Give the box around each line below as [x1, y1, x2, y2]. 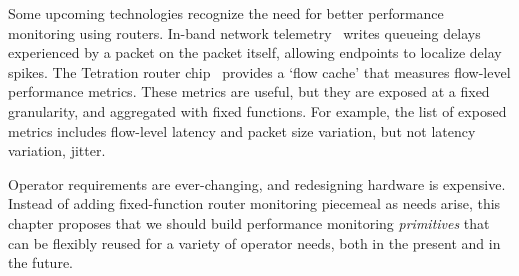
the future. [8, 252, 74, 273]
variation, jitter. [8, 140, 106, 161]
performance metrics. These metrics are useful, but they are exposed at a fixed [8, 81, 490, 102]
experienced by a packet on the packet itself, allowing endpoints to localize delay [8, 42, 502, 63]
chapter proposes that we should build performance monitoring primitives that [8, 212, 490, 233]
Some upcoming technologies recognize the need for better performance [8, 3, 444, 23]
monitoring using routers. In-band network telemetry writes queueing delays [8, 22, 481, 43]
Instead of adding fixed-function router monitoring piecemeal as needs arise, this [8, 193, 501, 214]
